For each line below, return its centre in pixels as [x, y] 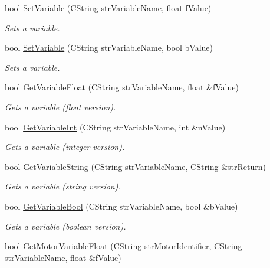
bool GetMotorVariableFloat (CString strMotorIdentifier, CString [124, 246]
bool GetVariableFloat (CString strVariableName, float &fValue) [122, 87]
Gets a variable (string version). [63, 186]
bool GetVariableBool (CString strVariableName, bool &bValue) [121, 206]
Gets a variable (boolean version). [65, 226]
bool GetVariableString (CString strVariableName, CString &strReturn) [136, 166]
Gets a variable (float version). [60, 107]
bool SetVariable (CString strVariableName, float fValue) [108, 8]
